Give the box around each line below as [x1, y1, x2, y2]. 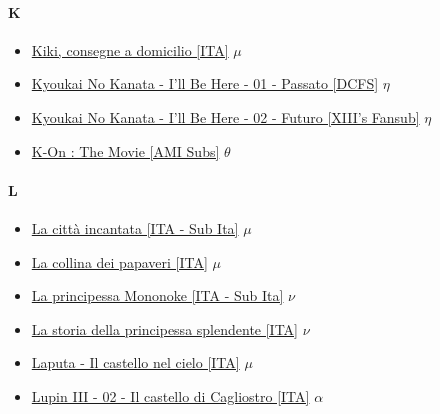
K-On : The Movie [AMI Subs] [31, 140, 220, 161]
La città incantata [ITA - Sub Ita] [31, 217, 239, 238]
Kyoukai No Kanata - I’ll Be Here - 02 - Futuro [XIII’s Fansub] [31, 106, 420, 127]
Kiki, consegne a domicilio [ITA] [31, 39, 229, 60]
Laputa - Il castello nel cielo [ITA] [31, 352, 240, 373]
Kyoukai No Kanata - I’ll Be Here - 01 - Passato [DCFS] [31, 73, 379, 94]
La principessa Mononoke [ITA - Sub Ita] [31, 285, 284, 306]
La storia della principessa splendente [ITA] [31, 318, 298, 339]
